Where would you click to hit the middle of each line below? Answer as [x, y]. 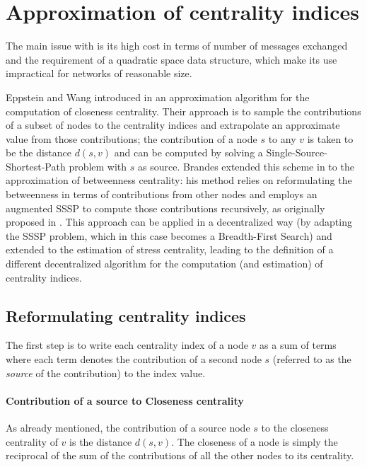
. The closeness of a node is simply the [255, 441]
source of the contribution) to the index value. [106, 373]
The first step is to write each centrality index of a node [127, 345]
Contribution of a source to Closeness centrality [125, 400]
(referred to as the [312, 359]
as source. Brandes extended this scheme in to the [246, 166]
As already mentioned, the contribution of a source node [128, 427]
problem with [98, 166]
